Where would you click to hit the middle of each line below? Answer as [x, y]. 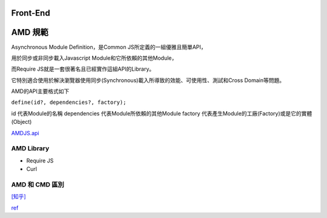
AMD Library [30, 149]
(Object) [21, 122]
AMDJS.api [25, 133]
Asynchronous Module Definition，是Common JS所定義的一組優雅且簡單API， [109, 47]
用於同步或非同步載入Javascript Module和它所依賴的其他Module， [94, 58]
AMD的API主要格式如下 [40, 91]
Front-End [31, 13]
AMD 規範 [30, 32]
